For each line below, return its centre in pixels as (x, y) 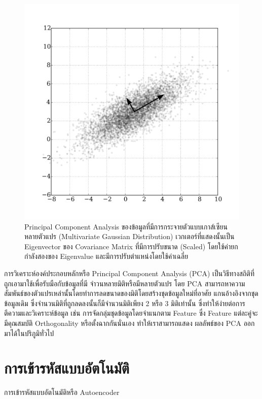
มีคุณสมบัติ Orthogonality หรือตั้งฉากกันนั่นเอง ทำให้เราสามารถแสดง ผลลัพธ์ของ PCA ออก (129, 323)
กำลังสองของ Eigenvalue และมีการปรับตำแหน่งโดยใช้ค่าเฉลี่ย (106, 256)
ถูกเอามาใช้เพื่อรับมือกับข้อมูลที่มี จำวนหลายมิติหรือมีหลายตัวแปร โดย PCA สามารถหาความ (125, 283)
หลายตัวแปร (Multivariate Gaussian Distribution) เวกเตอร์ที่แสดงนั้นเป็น (129, 236)
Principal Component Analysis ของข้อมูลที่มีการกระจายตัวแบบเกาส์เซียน (126, 226)
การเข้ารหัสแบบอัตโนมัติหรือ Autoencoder (62, 392)
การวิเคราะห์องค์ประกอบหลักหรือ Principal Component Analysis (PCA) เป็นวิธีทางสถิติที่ (129, 273)
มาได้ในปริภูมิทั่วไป (29, 333)
